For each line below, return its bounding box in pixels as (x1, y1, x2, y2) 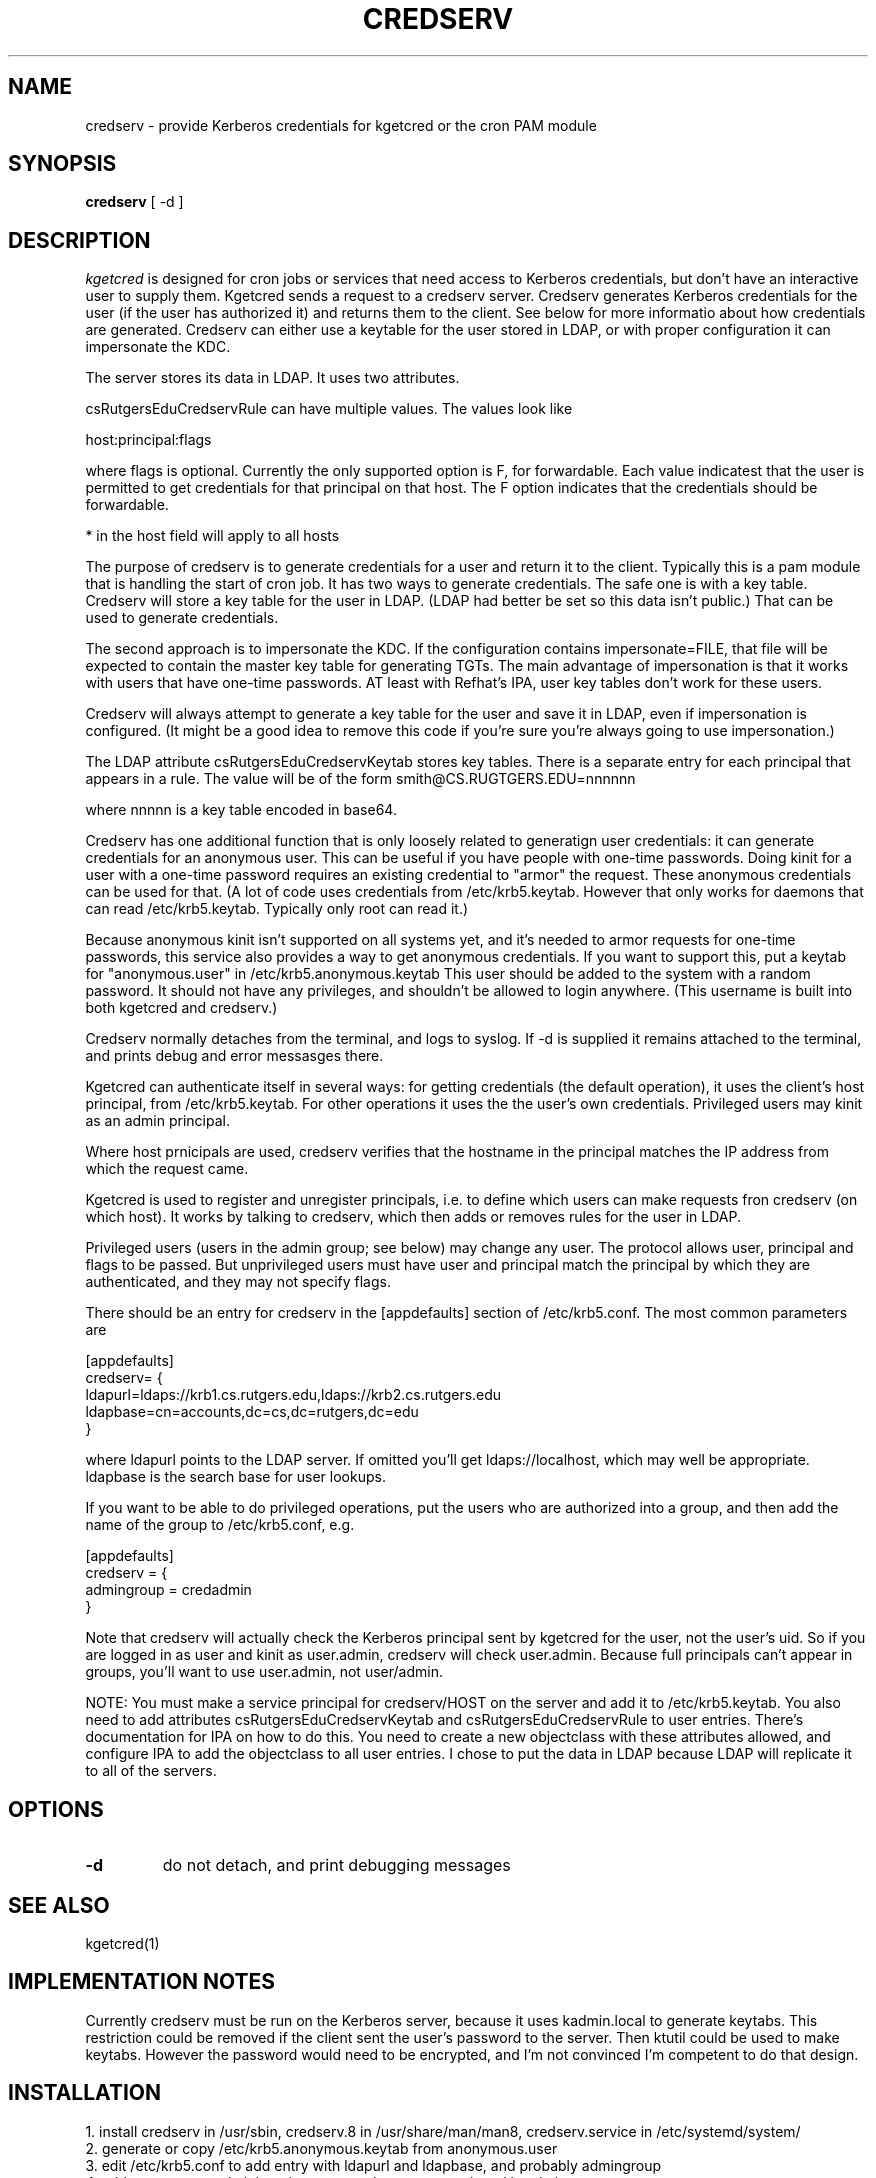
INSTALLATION (8, 2080, 161, 2106)
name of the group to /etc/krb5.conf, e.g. (85, 1516, 355, 1534)
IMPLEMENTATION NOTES (8, 1969, 276, 1995)
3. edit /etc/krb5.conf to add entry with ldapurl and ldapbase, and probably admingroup (85, 2156, 662, 2174)
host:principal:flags (85, 431, 212, 449)
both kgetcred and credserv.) (85, 999, 278, 1017)
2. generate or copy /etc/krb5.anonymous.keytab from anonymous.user (85, 2139, 558, 2157)
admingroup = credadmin (85, 1581, 252, 1599)
